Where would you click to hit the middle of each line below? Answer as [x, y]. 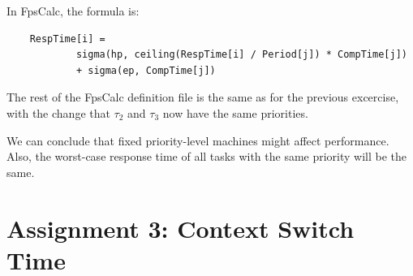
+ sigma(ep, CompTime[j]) [146, 70]
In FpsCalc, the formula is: [73, 11]
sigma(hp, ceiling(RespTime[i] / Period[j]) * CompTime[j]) [241, 55]
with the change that [58, 112]
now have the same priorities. [235, 112]
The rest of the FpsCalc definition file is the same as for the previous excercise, [203, 97]
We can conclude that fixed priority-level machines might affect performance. [198, 140]
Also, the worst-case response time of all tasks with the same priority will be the [207, 156]
